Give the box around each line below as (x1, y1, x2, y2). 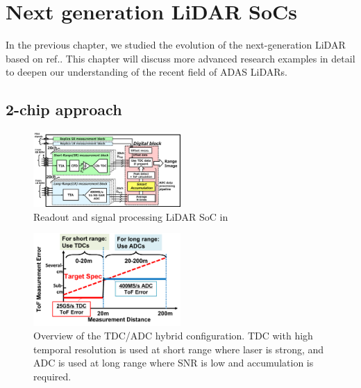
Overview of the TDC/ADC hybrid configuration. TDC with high (33, 328, 313, 343)
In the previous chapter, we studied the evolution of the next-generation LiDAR (6, 37, 346, 52)
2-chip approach (6, 99, 122, 120)
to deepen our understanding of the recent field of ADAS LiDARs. (6, 65, 287, 79)
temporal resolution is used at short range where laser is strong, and (33, 341, 324, 356)
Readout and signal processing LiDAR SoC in (33, 209, 228, 223)
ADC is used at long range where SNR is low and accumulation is (33, 355, 314, 370)
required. (33, 369, 72, 384)
